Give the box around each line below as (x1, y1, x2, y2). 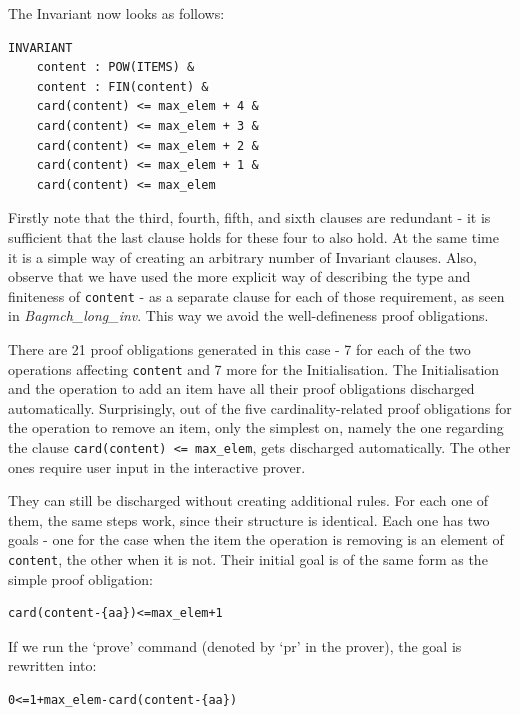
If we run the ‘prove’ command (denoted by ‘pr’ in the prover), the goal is (8, 635, 462, 656)
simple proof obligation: (8, 568, 153, 589)
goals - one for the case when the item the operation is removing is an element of (8, 529, 504, 550)
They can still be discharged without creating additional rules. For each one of (8, 490, 489, 511)
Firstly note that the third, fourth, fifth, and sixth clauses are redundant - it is (8, 207, 491, 228)
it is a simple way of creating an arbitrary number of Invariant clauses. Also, (8, 246, 477, 267)
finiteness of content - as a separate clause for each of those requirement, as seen (8, 285, 505, 306)
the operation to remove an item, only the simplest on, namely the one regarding (8, 417, 504, 438)
